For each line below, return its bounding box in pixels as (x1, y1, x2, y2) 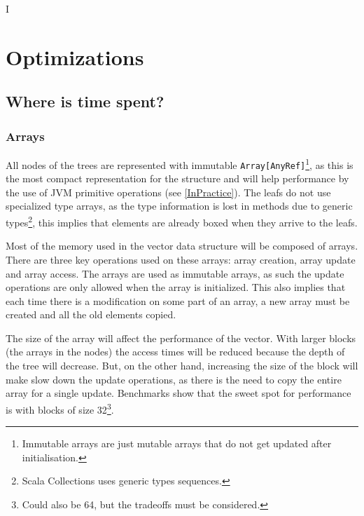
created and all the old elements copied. (6, 307, 176, 322)
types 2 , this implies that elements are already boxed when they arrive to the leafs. (6, 213, 358, 229)
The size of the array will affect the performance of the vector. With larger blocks (6, 330, 356, 345)
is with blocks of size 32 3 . (6, 400, 114, 416)
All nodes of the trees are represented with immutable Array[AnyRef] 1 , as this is (6, 155, 353, 172)
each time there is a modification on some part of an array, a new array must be (6, 293, 350, 308)
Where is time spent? (6, 90, 164, 112)
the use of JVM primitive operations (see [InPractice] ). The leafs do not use (6, 184, 331, 199)
